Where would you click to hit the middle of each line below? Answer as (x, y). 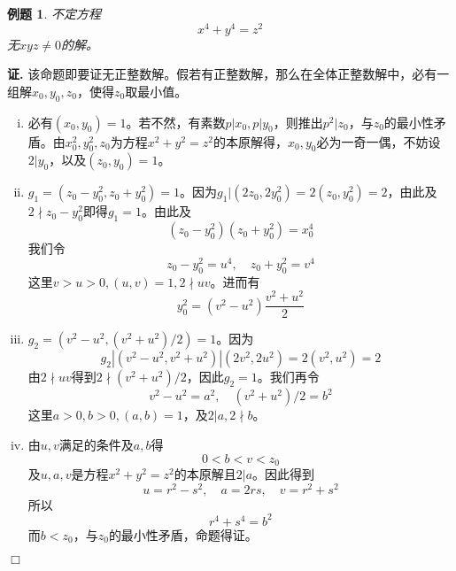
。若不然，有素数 (176, 122)
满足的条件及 (96, 445)
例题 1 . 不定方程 (54, 13)
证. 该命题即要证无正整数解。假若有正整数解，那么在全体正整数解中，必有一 (228, 74)
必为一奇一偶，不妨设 (379, 141)
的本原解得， (250, 141)
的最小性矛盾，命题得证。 (183, 534)
